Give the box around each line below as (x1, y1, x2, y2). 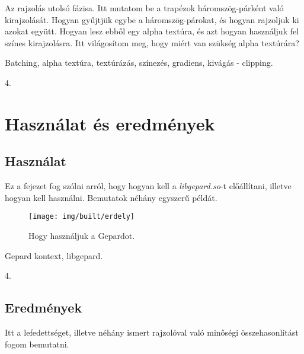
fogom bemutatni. (5, 337, 69, 350)
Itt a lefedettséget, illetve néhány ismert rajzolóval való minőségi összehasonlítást (5, 326, 299, 338)
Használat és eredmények (5, 111, 215, 135)
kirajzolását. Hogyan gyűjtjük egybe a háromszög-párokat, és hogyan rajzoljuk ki (5, 13, 299, 25)
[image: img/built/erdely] (28, 212, 135, 221)
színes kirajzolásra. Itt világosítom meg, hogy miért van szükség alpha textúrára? (5, 36, 299, 49)
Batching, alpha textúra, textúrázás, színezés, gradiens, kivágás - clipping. (5, 56, 273, 69)
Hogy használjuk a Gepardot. (28, 229, 135, 241)
